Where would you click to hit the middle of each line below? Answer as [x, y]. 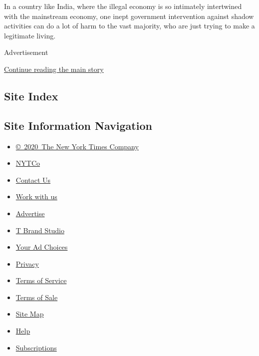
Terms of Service [41, 280]
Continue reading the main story [54, 69]
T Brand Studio [40, 230]
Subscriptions [36, 347]
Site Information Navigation [78, 125]
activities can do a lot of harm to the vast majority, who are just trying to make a [129, 26]
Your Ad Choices [42, 247]
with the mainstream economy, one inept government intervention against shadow [129, 16]
